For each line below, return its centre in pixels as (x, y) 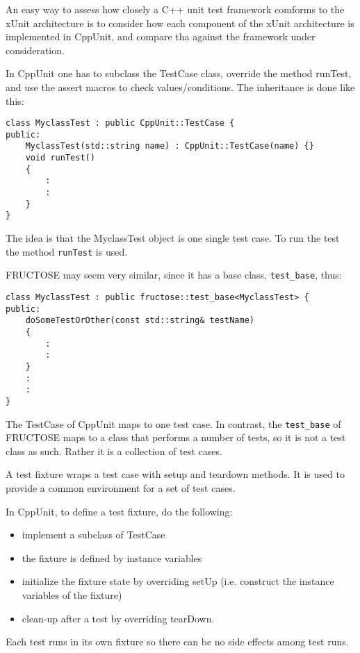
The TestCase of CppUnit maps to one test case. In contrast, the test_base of (173, 423)
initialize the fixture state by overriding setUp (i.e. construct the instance (178, 581)
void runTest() (60, 158)
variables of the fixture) (72, 594)
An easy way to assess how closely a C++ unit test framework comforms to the (175, 9)
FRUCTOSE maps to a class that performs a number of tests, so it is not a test (176, 437)
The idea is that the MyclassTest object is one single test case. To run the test (173, 238)
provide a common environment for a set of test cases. (121, 487)
